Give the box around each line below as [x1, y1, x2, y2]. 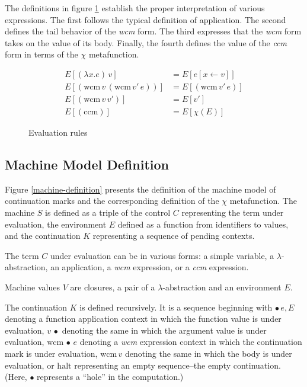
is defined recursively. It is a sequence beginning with [79, 300, 273, 313]
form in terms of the [5, 48, 78, 60]
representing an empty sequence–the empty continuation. [74, 359, 281, 371]
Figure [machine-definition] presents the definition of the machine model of [5, 183, 276, 195]
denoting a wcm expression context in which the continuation [79, 335, 302, 348]
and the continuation [5, 229, 81, 242]
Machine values [5, 281, 60, 293]
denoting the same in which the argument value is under [62, 324, 267, 336]
